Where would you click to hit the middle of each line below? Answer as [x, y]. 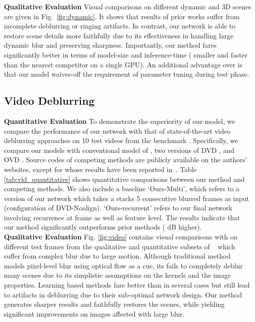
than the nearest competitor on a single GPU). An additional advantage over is [123, 64]
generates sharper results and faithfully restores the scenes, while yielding [115, 304]
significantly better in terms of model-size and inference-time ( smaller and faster [126, 54]
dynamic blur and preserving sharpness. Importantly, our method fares [110, 45]
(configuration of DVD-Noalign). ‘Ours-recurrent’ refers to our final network [118, 208]
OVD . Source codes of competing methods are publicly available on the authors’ [126, 160]
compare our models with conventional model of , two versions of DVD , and [119, 150]
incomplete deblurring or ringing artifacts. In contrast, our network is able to [120, 26]
